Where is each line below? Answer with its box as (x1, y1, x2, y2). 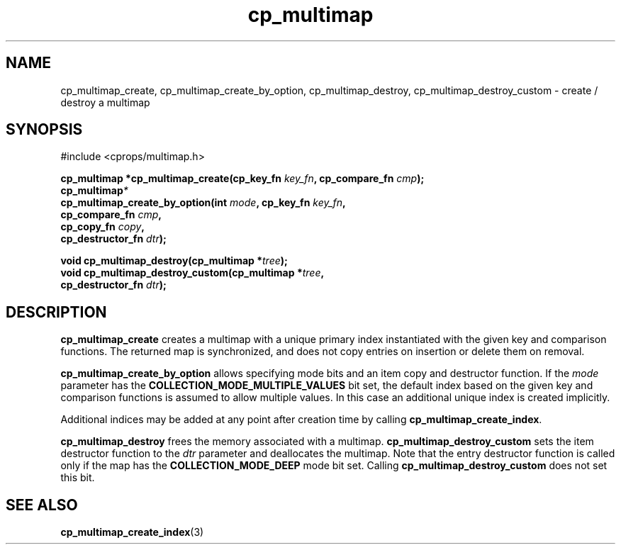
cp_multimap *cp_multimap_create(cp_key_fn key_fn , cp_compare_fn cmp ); (60, 172, 425, 185)
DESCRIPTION (6, 303, 107, 321)
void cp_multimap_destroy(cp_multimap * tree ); (60, 254, 288, 267)
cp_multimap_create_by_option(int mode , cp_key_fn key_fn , (60, 196, 346, 209)
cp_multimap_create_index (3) (60, 526, 204, 539)
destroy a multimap (60, 96, 150, 108)
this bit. (60, 471, 95, 484)
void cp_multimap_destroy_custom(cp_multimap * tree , (60, 266, 325, 279)
